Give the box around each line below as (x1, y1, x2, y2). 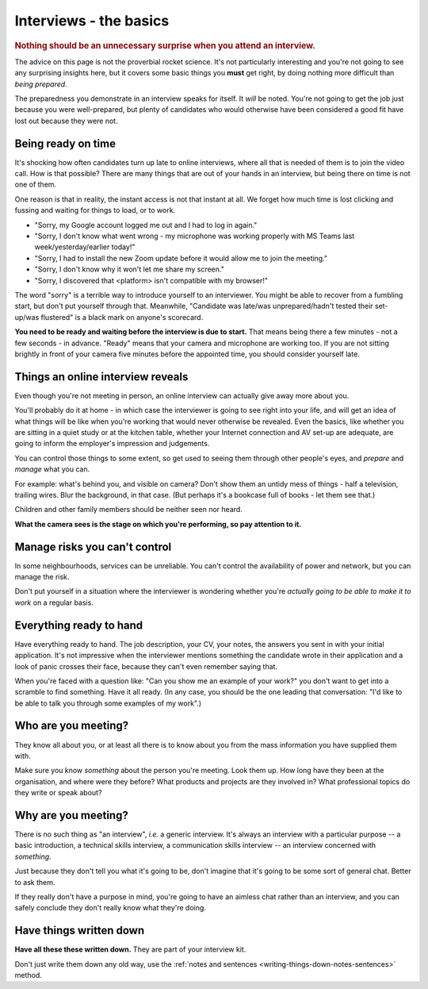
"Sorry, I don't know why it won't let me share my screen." (34, 264, 225, 274)
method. (14, 971, 43, 980)
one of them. (14, 179, 57, 190)
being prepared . (14, 79, 67, 89)
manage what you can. (14, 464, 90, 474)
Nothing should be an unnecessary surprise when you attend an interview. (14, 40, 316, 51)
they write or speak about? (14, 788, 102, 798)
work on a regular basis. (14, 598, 94, 607)
